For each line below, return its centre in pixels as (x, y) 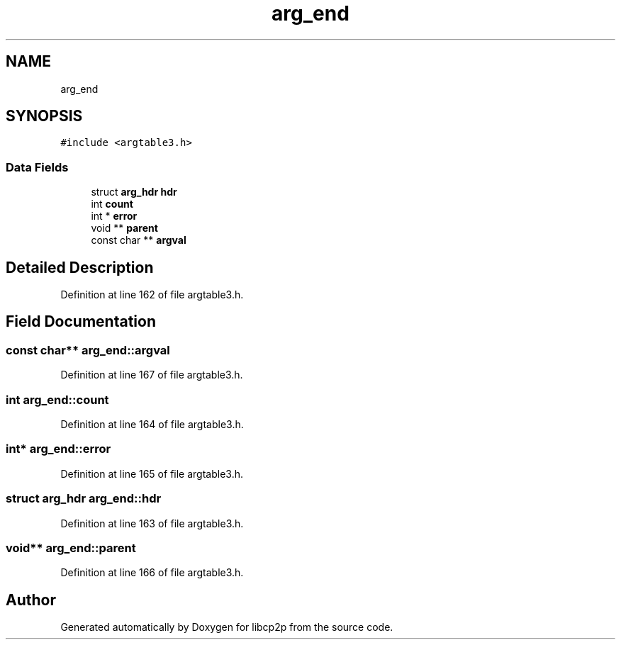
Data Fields (37, 167)
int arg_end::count (57, 399)
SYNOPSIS (44, 116)
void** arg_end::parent (71, 548)
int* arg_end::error (58, 449)
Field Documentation (81, 322)
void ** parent (124, 228)
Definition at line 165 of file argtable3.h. (152, 473)
